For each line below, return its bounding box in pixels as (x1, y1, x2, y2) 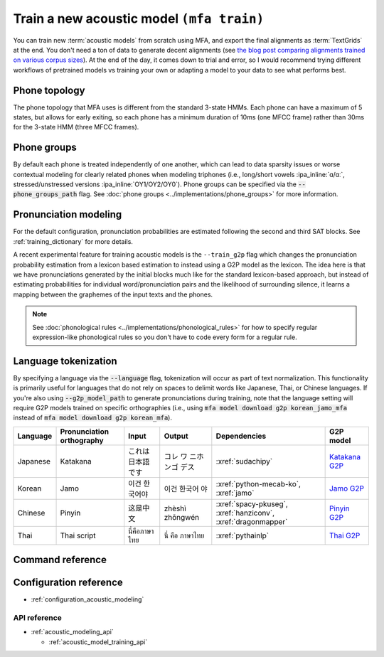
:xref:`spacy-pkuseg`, (215, 498, 288, 508)
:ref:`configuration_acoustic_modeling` (31, 595, 144, 604)
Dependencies (215, 431, 267, 441)
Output (164, 431, 188, 441)
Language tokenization (13, 355, 117, 367)
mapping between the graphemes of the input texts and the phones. (13, 290, 213, 299)
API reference (13, 613, 62, 623)
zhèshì (164, 503, 186, 513)
